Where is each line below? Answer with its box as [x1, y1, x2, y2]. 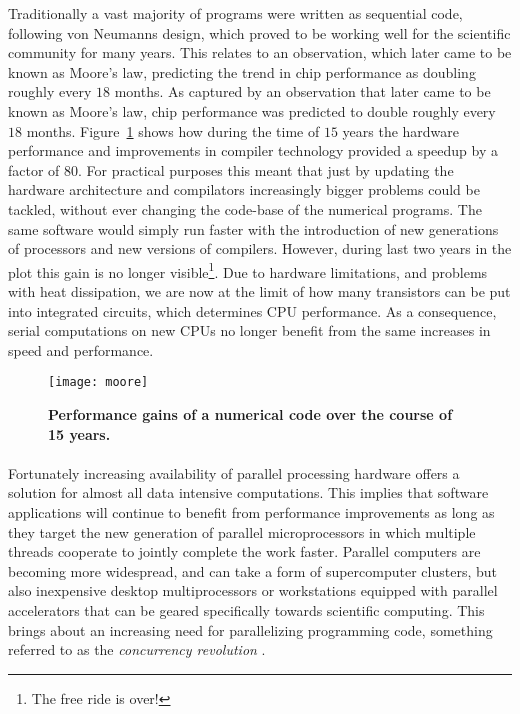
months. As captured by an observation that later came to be [114, 81, 491, 102]
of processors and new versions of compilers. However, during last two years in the [8, 238, 512, 259]
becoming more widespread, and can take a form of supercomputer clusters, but [8, 560, 497, 581]
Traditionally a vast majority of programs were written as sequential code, [8, 3, 463, 23]
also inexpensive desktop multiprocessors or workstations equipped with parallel [8, 580, 498, 601]
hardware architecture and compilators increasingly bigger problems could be [8, 179, 480, 200]
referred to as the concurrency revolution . [8, 639, 266, 660]
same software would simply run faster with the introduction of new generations [8, 218, 499, 239]
